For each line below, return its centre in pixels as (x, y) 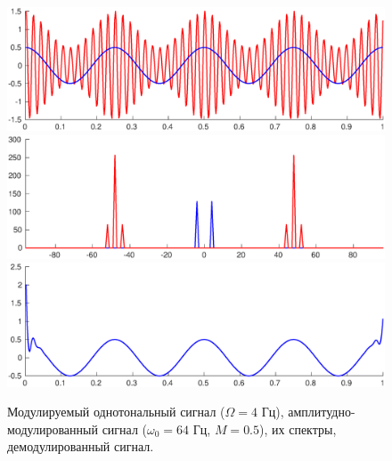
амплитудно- (322, 412)
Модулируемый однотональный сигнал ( (116, 412)
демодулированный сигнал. (81, 446)
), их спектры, (298, 429)
